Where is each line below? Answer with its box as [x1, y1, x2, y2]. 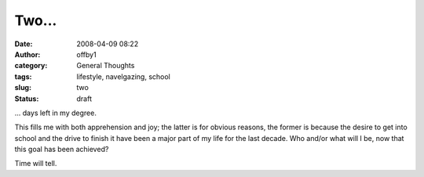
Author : [14, 49, 41, 59]
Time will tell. [14, 159, 57, 168]
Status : [14, 94, 39, 103]
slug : [14, 83, 31, 92]
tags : [14, 71, 32, 81]
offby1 [76, 49, 97, 59]
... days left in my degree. [14, 108, 97, 117]
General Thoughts [76, 61, 135, 70]
